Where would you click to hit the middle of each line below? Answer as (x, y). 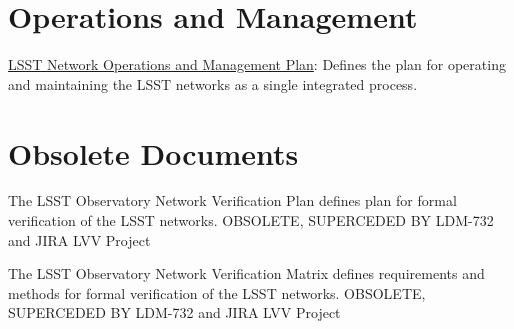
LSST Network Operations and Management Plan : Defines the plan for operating (257, 64)
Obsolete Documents (153, 152)
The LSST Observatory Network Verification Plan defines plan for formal (232, 200)
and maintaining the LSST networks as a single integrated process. (213, 83)
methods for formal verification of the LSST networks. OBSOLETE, (217, 292)
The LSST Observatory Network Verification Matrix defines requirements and (246, 273)
